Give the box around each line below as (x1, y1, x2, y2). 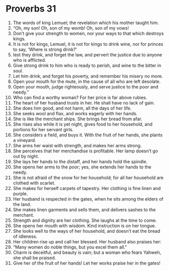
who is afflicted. (13, 57, 47, 63)
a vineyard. (13, 137, 37, 143)
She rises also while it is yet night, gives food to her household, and (13, 121, 152, 127)
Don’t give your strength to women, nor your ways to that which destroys (13, 30, 164, 36)
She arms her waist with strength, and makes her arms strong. (13, 142, 142, 148)
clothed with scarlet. (13, 179, 56, 186)
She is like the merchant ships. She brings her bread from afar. (13, 116, 142, 122)
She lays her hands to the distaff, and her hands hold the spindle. (13, 158, 147, 164)
